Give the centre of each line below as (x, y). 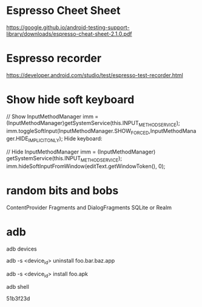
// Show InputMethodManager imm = (52, 116)
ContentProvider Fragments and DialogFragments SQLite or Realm (89, 207)
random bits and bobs (62, 191)
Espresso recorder (54, 59)
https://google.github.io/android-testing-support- (68, 27)
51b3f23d (18, 299)
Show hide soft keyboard (70, 100)
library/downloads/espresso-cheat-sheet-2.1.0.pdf (69, 33)
